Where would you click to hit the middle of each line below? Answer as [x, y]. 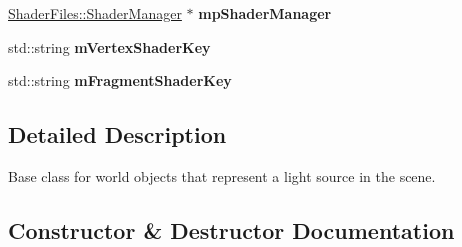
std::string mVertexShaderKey [109, 46]
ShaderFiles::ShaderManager [95, 13]
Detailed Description [117, 134]
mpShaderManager [265, 13]
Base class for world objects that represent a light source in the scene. [222, 175]
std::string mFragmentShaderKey [120, 80]
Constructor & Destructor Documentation [231, 229]
